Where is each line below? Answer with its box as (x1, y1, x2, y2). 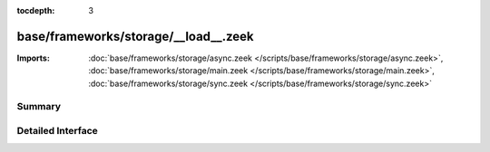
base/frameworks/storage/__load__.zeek (16, 28, 254, 44)
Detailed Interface (16, 125, 99, 138)
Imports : (16, 52, 50, 63)
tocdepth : (16, 5, 55, 15)
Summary (16, 100, 62, 113)
